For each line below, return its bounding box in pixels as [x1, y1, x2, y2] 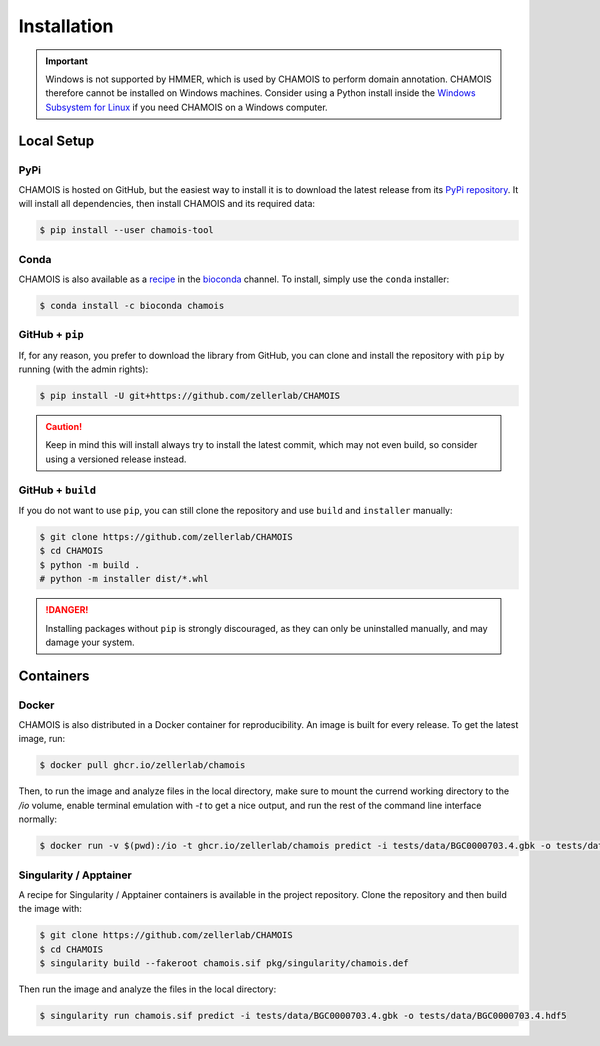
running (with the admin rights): [18, 363, 149, 375]
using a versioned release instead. [45, 453, 187, 465]
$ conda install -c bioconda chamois [39, 300, 225, 311]
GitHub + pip [18, 328, 84, 342]
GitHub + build [18, 483, 97, 497]
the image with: [18, 903, 82, 915]
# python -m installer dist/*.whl [39, 573, 209, 585]
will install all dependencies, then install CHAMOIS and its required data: [18, 198, 315, 210]
